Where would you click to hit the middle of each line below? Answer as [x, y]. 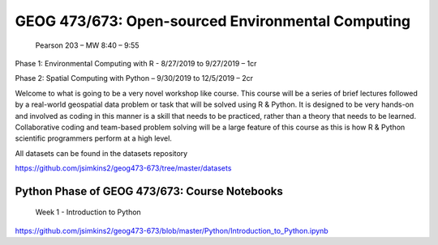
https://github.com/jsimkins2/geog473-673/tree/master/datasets [123, 168]
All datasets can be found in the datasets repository [101, 153]
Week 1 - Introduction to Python [88, 212]
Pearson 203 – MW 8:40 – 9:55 [87, 45]
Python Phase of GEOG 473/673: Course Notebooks [149, 191]
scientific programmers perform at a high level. [93, 138]
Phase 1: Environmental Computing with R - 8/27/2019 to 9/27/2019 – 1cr [136, 63]
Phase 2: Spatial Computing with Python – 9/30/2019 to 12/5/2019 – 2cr [134, 78]
